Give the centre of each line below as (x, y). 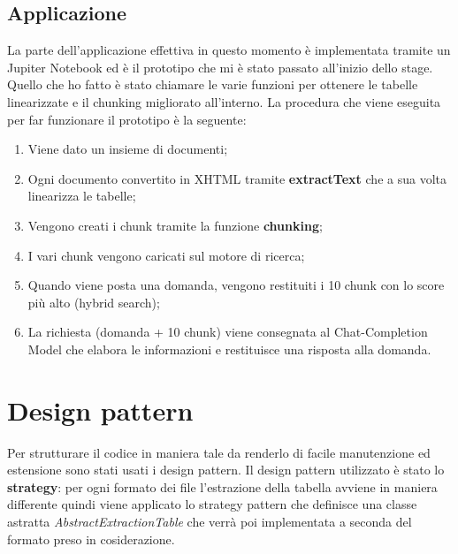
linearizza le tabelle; (82, 196)
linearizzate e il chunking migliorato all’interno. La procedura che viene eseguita (224, 101)
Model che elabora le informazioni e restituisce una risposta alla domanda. (229, 349)
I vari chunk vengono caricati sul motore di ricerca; (166, 255)
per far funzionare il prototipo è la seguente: (127, 119)
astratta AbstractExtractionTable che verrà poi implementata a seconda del (210, 522)
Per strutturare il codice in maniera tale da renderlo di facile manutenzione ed (219, 452)
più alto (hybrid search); (94, 302)
